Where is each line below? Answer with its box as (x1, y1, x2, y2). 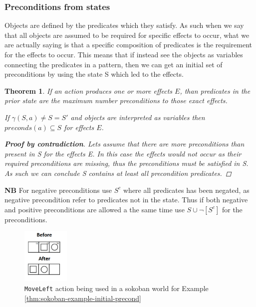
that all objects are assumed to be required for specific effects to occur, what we (4, 29, 250, 40)
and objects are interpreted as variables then (70, 112, 205, 122)
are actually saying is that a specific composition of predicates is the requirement (4, 39, 253, 50)
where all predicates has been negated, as (123, 184, 250, 195)
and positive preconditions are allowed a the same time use (4, 204, 185, 214)
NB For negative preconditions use (4, 184, 112, 195)
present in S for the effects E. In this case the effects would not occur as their (4, 148, 242, 158)
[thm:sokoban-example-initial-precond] (24, 293, 141, 303)
